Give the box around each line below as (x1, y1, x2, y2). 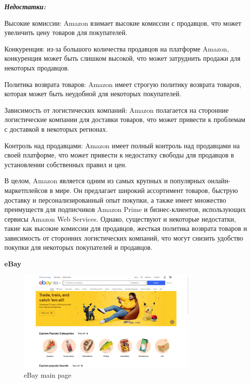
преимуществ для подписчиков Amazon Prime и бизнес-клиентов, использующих (4, 204, 246, 214)
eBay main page (24, 370, 71, 380)
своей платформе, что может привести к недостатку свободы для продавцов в (4, 150, 234, 160)
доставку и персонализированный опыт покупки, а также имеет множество (4, 194, 226, 205)
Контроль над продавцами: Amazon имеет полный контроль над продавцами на (4, 140, 240, 150)
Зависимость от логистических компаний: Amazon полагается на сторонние (4, 104, 229, 115)
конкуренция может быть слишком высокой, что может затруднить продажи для (4, 53, 241, 63)
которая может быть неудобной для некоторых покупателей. (4, 88, 182, 99)
